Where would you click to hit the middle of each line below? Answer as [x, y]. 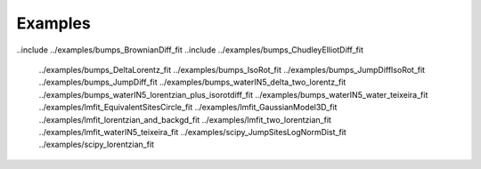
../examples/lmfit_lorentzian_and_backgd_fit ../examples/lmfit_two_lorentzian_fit [185, 119]
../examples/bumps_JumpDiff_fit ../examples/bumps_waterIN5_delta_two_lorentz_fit [192, 82]
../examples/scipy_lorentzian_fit [97, 145]
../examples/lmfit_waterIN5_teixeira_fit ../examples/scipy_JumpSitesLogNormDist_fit [192, 132]
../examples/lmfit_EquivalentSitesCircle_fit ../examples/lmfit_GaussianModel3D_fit [188, 108]
